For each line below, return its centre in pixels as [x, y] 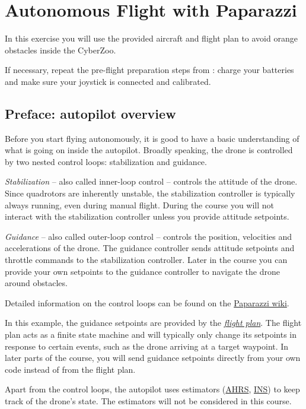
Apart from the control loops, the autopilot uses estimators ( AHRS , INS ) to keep [152, 389]
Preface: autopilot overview [90, 113]
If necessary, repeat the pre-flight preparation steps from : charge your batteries [149, 70]
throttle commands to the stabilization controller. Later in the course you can [146, 260]
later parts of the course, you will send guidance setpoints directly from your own [153, 358]
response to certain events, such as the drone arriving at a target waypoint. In [147, 346]
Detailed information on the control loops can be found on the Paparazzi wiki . [147, 302]
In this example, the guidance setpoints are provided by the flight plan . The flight [153, 323]
